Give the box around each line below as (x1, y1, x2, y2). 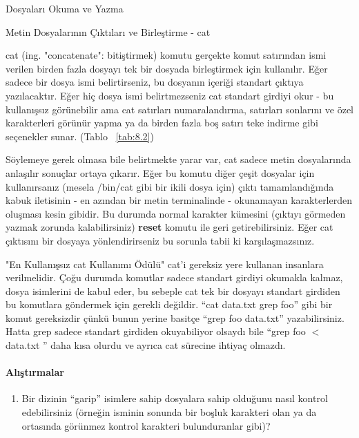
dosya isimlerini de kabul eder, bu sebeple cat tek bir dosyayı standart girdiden (6, 283, 340, 298)
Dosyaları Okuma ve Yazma (6, 1, 124, 15)
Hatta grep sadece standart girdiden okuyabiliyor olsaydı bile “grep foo (6, 324, 306, 339)
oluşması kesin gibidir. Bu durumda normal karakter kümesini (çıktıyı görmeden (6, 206, 346, 220)
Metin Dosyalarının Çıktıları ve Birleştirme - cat (6, 24, 211, 39)
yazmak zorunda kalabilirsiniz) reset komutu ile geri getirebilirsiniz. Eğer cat (6, 220, 333, 234)
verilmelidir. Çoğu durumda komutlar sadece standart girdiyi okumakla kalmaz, (6, 270, 343, 285)
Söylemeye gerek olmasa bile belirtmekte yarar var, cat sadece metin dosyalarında (6, 152, 351, 166)
